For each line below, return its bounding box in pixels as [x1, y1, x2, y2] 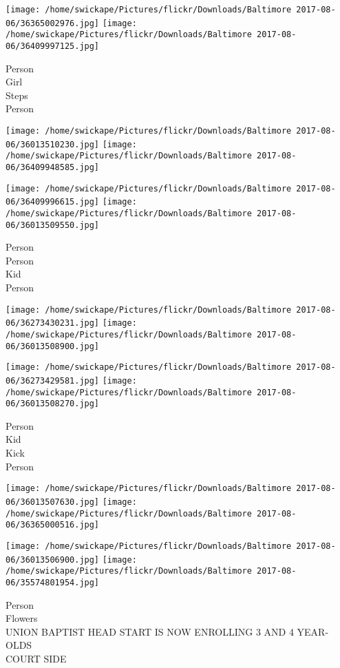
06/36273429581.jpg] [6, 375, 100, 386]
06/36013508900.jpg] [6, 341, 100, 351]
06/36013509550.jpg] [6, 220, 100, 230]
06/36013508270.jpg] [6, 399, 100, 409]
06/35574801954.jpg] [6, 577, 100, 587]
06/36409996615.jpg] [6, 197, 100, 207]
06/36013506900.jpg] [6, 554, 100, 565]
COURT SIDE [6, 651, 67, 665]
